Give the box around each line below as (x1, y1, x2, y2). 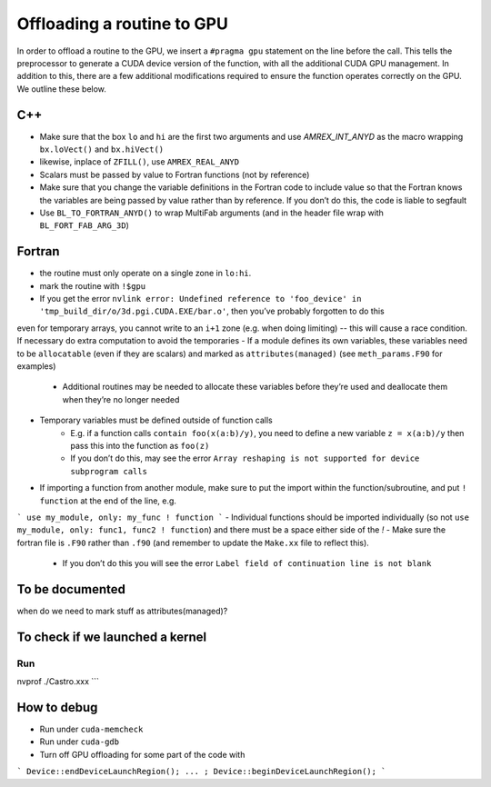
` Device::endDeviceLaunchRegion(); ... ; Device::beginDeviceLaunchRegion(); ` (16, 766, 386, 777)
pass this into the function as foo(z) (70, 440, 210, 451)
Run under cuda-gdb (39, 736, 120, 747)
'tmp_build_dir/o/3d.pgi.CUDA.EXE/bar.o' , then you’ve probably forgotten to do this (39, 305, 386, 317)
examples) (16, 361, 56, 372)
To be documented (16, 582, 126, 597)
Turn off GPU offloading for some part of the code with (39, 749, 245, 760)
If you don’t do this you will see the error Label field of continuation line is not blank (62, 558, 432, 569)
